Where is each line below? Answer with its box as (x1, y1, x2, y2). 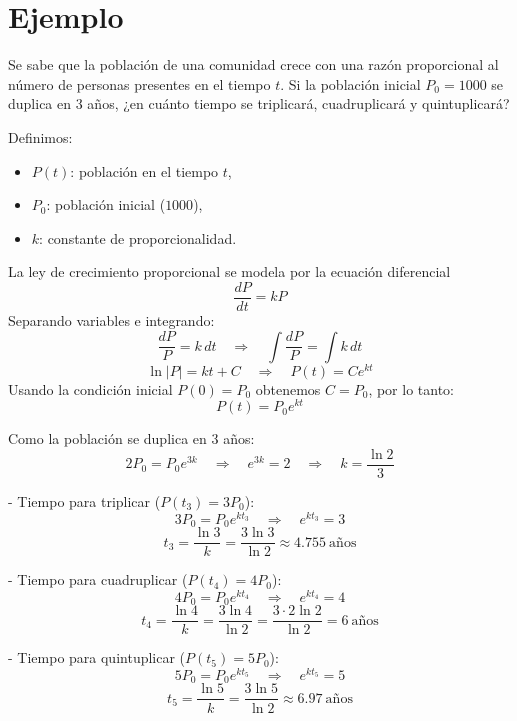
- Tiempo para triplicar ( (8, 490, 161, 511)
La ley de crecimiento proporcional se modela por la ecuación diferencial (8, 261, 451, 282)
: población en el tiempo (70, 160, 219, 181)
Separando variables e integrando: (8, 309, 215, 330)
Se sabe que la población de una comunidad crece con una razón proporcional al (8, 54, 499, 75)
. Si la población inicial (280, 73, 421, 94)
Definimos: (8, 126, 73, 147)
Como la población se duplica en (8, 428, 207, 449)
